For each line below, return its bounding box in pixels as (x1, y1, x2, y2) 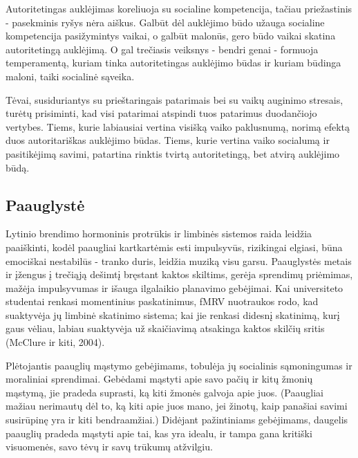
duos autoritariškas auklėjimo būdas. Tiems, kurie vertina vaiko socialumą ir (6, 133, 330, 147)
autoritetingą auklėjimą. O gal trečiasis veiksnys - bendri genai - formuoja (6, 42, 319, 56)
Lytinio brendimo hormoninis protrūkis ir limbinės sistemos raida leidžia (6, 226, 312, 241)
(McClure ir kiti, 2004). (6, 335, 105, 349)
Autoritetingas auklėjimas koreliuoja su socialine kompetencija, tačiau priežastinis (6, 1, 352, 15)
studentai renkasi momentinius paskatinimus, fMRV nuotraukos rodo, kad (6, 294, 319, 309)
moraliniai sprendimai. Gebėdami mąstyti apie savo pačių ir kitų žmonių (6, 372, 313, 386)
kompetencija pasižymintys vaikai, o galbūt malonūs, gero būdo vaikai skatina (6, 28, 336, 43)
